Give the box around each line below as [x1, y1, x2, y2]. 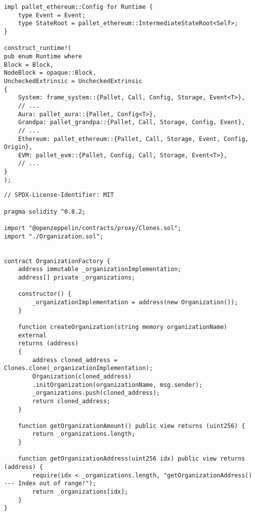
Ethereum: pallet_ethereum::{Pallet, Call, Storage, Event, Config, [18, 135, 249, 142]
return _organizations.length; [32, 430, 135, 438]
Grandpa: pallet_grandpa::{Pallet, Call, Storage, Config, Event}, [18, 119, 245, 126]
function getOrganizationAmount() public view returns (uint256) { [18, 422, 245, 429]
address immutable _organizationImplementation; [18, 266, 181, 273]
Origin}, [4, 143, 33, 151]
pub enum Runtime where [4, 52, 82, 60]
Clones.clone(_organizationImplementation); [4, 365, 153, 372]
